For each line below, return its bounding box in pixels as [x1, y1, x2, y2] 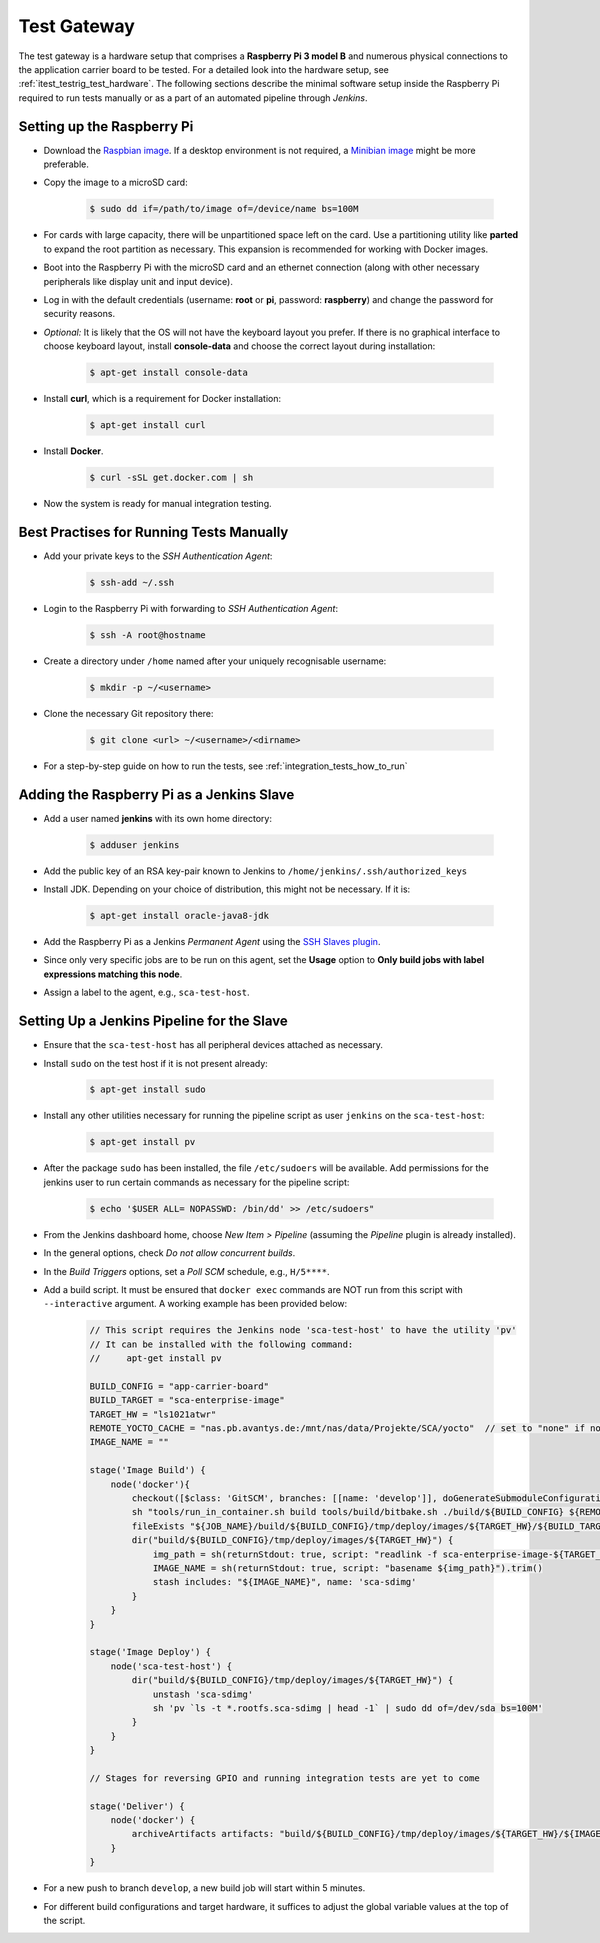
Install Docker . [43, 445, 104, 457]
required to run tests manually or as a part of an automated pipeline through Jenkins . [18, 91, 368, 104]
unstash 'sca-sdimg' [152, 1688, 254, 1700]
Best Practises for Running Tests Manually [18, 523, 289, 540]
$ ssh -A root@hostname [89, 629, 207, 640]
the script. [43, 1914, 86, 1926]
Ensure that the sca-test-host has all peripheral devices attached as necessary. [43, 1039, 384, 1051]
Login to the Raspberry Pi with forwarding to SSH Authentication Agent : [43, 602, 339, 614]
